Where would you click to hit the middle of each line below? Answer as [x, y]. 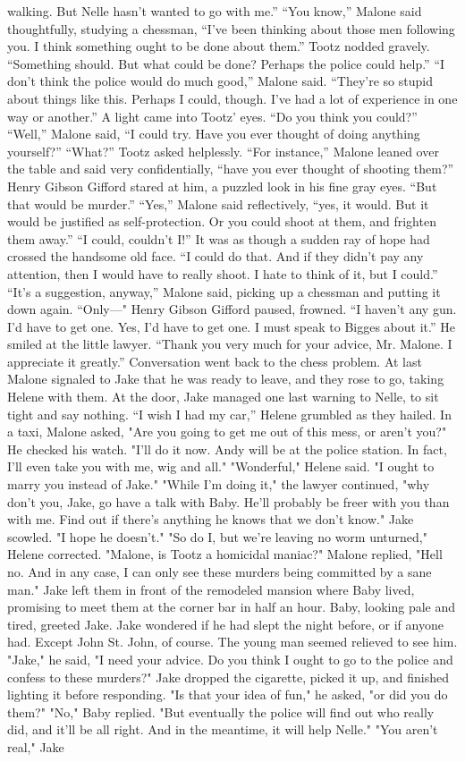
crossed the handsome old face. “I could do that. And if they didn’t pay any [216, 256]
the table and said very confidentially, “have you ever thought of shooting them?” [231, 169]
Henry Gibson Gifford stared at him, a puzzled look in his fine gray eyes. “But [222, 186]
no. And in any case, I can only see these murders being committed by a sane [220, 571]
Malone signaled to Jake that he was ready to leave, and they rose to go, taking [226, 379]
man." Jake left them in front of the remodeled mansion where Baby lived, [211, 589]
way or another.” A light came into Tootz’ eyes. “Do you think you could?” [212, 116]
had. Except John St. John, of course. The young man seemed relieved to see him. [232, 642]
